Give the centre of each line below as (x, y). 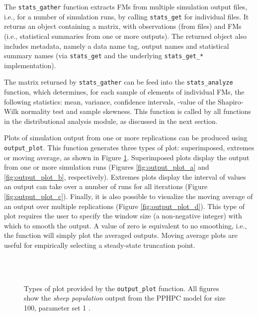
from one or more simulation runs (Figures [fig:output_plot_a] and (107, 167)
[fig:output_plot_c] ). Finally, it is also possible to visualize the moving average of (129, 196)
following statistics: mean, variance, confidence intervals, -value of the (110, 101)
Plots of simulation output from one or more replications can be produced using (126, 138)
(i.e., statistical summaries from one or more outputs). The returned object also (125, 36)
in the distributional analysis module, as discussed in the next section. (111, 121)
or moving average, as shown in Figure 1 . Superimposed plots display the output (127, 157)
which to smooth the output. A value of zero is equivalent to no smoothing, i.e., (126, 225)
